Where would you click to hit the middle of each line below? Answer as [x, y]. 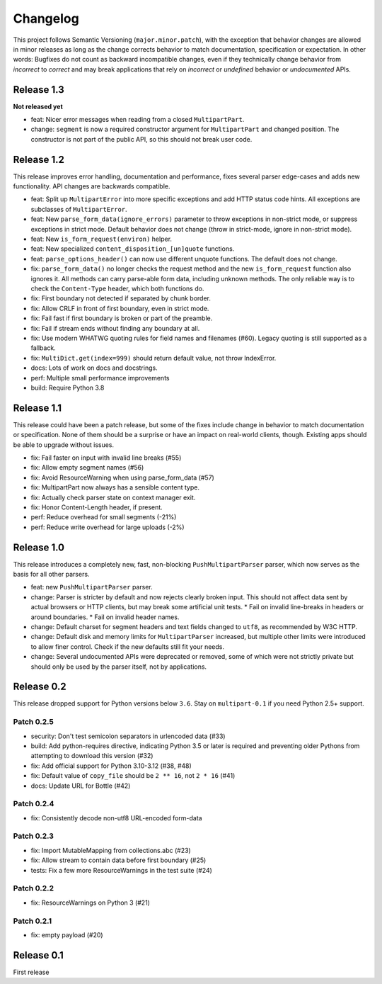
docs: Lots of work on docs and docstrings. [94, 368]
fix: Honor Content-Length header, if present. [97, 507]
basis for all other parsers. [51, 575]
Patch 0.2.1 [33, 921]
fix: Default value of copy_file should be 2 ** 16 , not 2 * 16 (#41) [133, 776]
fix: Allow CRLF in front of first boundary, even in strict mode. [120, 308]
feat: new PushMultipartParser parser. [92, 587]
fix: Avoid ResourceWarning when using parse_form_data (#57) [123, 477]
